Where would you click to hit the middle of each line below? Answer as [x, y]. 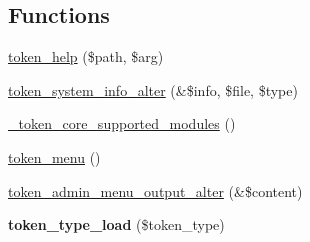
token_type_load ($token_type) [116, 224]
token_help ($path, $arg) [86, 56]
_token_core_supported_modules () [122, 123]
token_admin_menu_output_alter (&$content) [155, 190]
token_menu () [54, 156]
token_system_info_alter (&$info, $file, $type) [153, 89]
